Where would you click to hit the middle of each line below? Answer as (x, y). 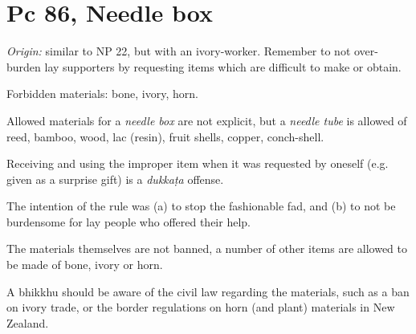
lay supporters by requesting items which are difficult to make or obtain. (223, 66)
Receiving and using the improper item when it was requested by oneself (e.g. (198, 163)
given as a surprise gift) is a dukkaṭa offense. (115, 179)
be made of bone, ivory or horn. (85, 265)
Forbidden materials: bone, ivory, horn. (102, 94)
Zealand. (28, 322)
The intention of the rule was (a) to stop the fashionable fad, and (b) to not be (201, 206)
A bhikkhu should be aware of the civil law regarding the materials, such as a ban (208, 291)
